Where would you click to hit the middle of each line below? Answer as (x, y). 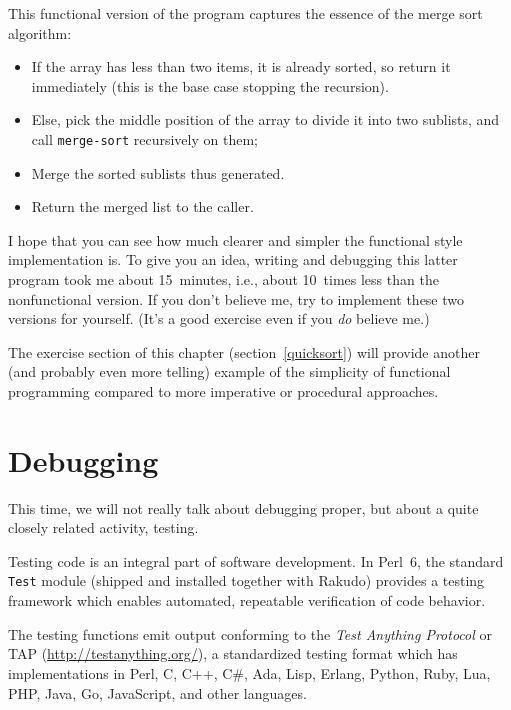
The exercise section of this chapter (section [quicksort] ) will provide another (244, 351)
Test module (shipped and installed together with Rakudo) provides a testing (246, 580)
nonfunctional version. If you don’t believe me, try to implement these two (236, 298)
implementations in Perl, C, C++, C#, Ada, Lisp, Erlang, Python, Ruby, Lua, (249, 672)
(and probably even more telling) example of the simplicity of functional (229, 371)
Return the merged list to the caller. (142, 206)
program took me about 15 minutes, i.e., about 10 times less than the (223, 279)
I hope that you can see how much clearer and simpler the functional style (235, 239)
